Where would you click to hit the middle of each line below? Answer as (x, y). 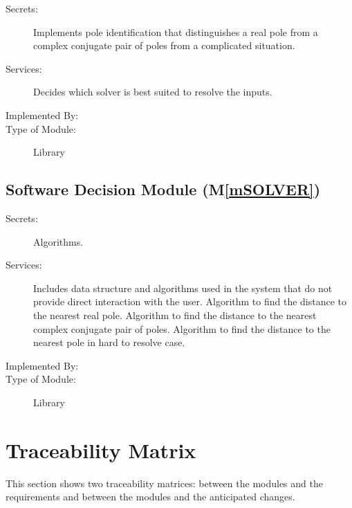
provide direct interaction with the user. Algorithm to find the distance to (190, 301)
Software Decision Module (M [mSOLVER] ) (163, 189)
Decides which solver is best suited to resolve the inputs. (153, 92)
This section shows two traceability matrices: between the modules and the (164, 483)
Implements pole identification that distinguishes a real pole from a (176, 31)
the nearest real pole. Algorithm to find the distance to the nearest (175, 315)
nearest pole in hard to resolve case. (109, 342)
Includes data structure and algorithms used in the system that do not (183, 288)
